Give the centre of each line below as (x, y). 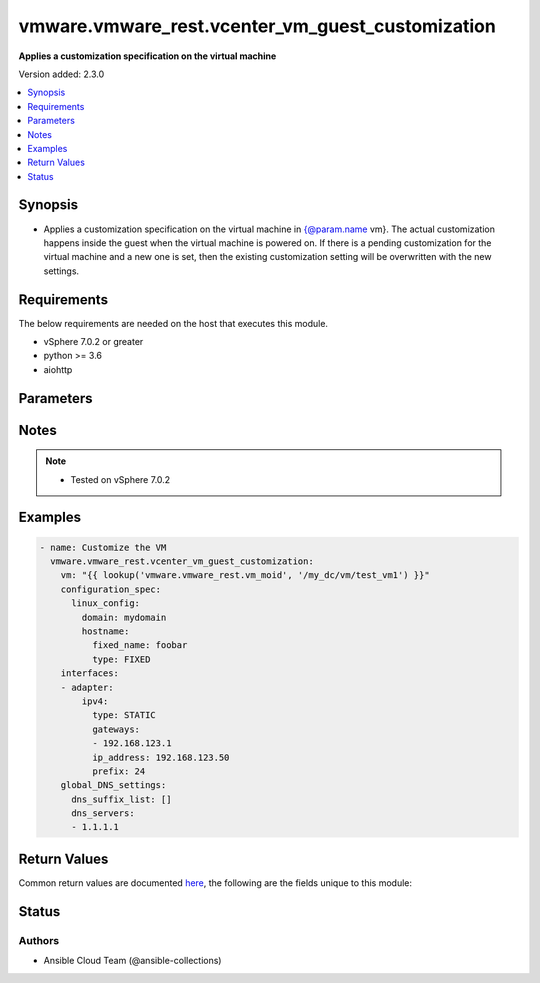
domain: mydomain (124, 617)
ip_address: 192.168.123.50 (160, 757)
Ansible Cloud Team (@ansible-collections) (132, 961)
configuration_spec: (111, 589)
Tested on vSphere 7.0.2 (120, 479)
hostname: (105, 631)
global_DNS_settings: (113, 785)
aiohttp (58, 369)
